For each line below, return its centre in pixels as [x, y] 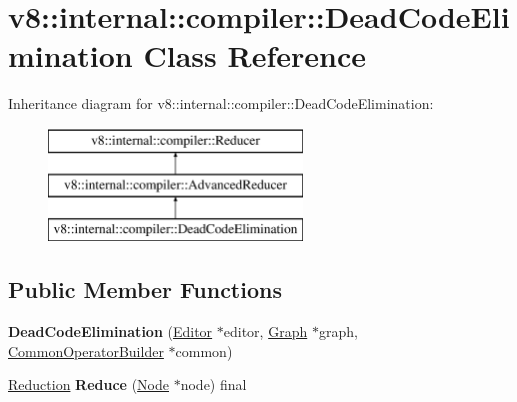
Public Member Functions [145, 289]
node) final [213, 384]
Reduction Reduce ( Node [89, 384]
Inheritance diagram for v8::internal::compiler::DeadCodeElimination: [221, 103]
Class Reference [254, 55]
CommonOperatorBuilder [86, 350]
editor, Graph [265, 331]
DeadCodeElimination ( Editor [110, 331]
